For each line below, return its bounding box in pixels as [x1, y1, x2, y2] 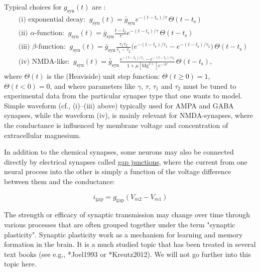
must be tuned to [183, 80, 236, 91]
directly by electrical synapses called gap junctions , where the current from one [4, 156, 247, 167]
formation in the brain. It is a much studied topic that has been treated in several [4, 239, 256, 249]
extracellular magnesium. [4, 129, 81, 140]
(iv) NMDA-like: [18, 58, 70, 65]
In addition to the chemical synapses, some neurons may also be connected [4, 147, 234, 157]
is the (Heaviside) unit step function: [47, 71, 160, 81]
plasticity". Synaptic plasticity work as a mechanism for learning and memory [4, 229, 243, 239]
